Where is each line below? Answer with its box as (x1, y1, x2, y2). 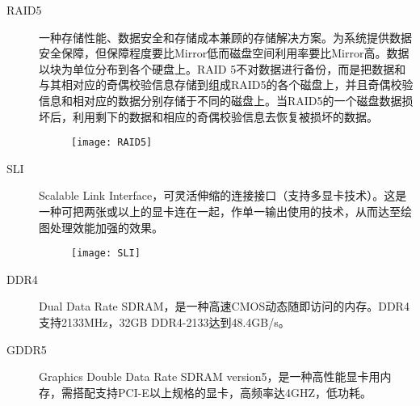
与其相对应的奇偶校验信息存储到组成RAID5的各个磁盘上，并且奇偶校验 (39, 76, 414, 93)
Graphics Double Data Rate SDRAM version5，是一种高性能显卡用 (39, 368, 380, 385)
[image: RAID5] (71, 137, 153, 149)
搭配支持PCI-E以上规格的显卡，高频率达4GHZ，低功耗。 (72, 383, 372, 400)
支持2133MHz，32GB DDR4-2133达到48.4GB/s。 (39, 314, 290, 331)
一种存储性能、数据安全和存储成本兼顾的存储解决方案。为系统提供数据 (39, 28, 412, 45)
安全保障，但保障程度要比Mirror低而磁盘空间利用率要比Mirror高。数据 (39, 44, 409, 61)
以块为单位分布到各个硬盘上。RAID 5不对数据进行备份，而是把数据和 (39, 60, 406, 77)
